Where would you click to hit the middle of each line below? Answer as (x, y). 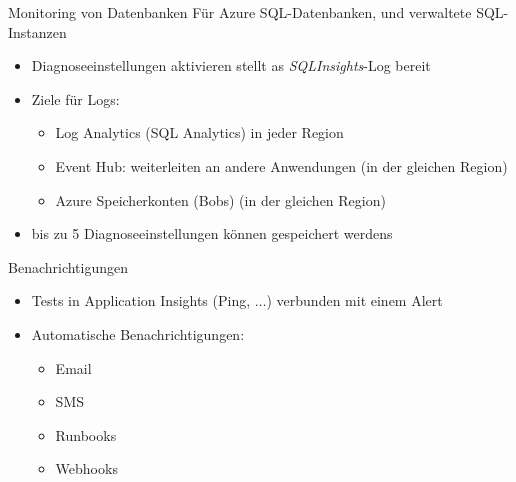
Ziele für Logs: (75, 98)
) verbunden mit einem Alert (354, 300)
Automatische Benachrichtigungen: (138, 333)
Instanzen (37, 31)
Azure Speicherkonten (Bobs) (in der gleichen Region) (220, 199)
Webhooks (86, 468)
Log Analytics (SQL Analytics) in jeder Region (199, 132)
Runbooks (86, 434)
